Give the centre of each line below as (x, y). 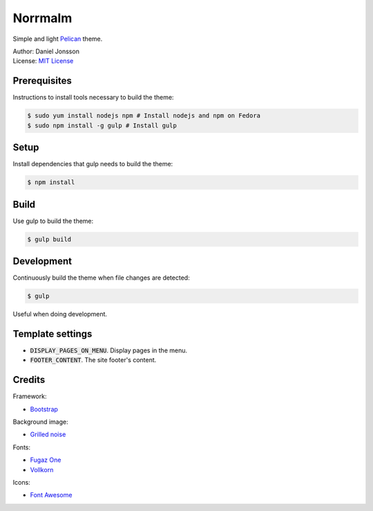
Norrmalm (42, 18)
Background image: (40, 422)
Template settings (52, 333)
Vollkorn (42, 469)
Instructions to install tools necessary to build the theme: (93, 98)
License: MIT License (43, 61)
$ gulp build (49, 239)
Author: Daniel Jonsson (46, 51)
